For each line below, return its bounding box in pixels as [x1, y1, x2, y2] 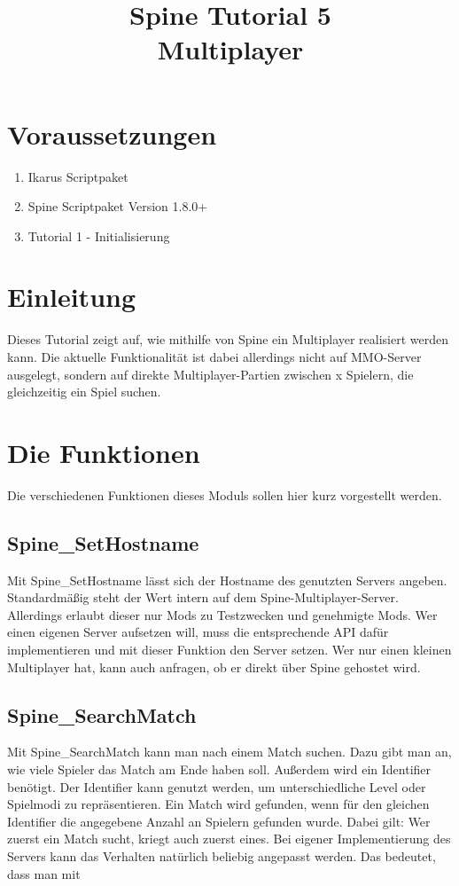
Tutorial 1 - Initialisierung [27, 226, 170, 245]
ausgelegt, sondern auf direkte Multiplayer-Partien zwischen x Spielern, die [7, 365, 414, 383]
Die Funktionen [7, 434, 200, 470]
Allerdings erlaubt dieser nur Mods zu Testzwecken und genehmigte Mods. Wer [7, 605, 438, 623]
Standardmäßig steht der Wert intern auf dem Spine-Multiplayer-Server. [7, 588, 399, 607]
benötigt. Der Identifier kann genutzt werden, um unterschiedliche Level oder [7, 777, 426, 796]
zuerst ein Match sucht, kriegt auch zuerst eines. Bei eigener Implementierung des [7, 829, 451, 848]
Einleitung [7, 278, 136, 315]
